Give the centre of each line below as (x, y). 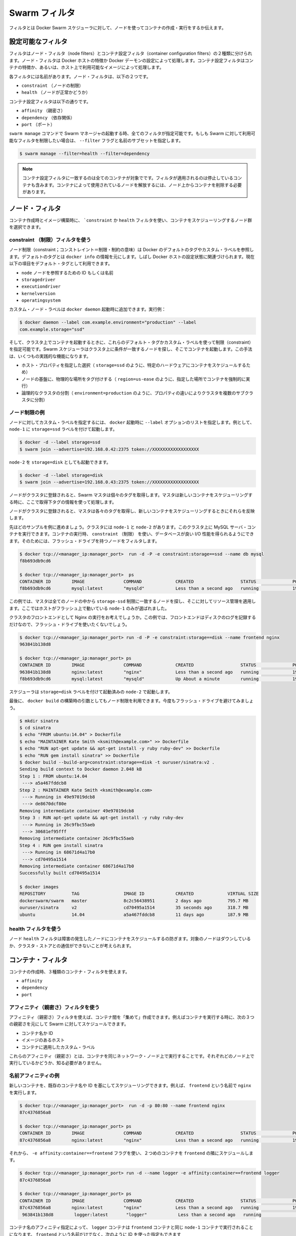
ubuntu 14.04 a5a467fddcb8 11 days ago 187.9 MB (134, 914)
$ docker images (39, 887)
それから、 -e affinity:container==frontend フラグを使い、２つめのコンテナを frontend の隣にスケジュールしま (131, 1153)
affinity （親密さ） (43, 111)
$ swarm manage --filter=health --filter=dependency (85, 154)
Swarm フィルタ (42, 13)
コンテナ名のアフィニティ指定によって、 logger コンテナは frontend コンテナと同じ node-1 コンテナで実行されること (131, 1227)
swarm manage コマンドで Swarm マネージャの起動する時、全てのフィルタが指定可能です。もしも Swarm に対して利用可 (132, 133)
